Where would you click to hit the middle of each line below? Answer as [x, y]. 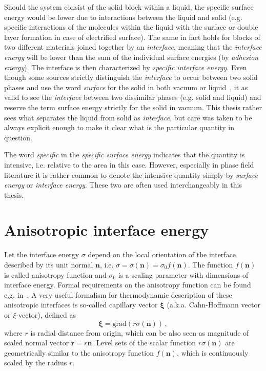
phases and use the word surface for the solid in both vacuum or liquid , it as [126, 87]
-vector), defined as [46, 314]
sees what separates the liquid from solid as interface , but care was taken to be [128, 117]
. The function [210, 264]
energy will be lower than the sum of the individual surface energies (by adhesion [131, 57]
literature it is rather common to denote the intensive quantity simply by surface [131, 174]
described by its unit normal [49, 264]
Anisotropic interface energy [107, 230]
